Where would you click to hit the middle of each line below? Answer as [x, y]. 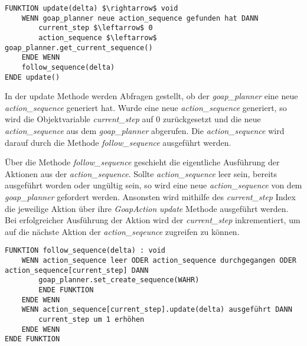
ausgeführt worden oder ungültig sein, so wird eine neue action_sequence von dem [153, 185]
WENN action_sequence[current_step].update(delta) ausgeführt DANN [157, 310]
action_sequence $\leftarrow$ [98, 37]
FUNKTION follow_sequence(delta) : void [85, 251]
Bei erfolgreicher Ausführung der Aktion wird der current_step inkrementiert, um [153, 220]
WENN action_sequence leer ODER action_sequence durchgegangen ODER [159, 261]
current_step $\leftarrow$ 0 [96, 28]
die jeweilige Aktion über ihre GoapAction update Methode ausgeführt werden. [147, 208]
